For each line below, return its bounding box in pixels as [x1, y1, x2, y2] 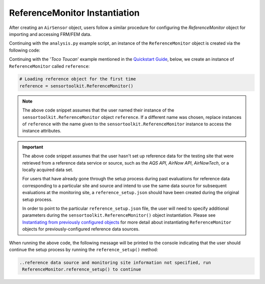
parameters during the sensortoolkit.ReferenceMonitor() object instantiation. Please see [22, 212, 216, 218]
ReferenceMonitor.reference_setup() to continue [22, 267, 141, 272]
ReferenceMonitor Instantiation [9, 7, 140, 18]
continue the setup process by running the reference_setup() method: [9, 246, 158, 253]
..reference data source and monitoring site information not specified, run [19, 259, 211, 265]
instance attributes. [22, 128, 61, 134]
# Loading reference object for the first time [19, 76, 136, 82]
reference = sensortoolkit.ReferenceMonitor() [19, 83, 133, 88]
